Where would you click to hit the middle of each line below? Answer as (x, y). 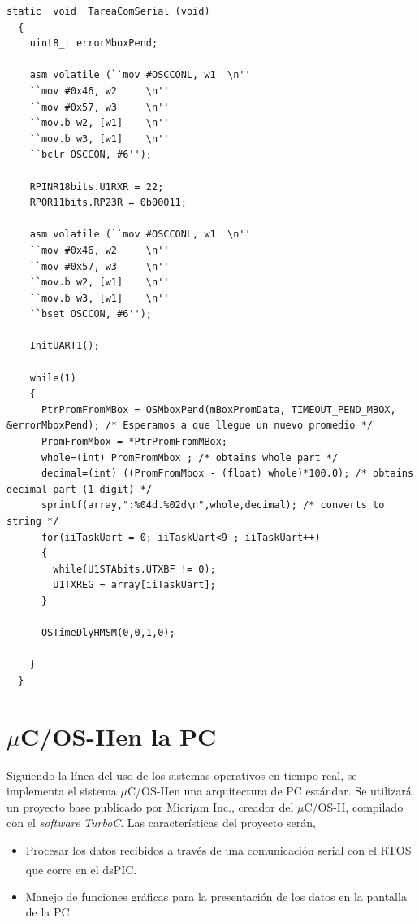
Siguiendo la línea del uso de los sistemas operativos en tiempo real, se (182, 775)
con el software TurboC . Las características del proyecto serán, (161, 823)
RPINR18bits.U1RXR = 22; (97, 187)
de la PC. (49, 912)
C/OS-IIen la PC (118, 736)
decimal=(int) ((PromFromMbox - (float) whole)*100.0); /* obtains (227, 474)
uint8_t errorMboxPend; (94, 44)
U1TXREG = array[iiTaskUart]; (134, 585)
